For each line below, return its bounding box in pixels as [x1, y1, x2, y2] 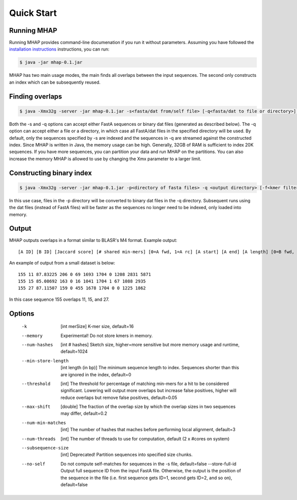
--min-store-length [21, 358, 69, 364]
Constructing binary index [9, 168, 92, 177]
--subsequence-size [21, 445, 69, 451]
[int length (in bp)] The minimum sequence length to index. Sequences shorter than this [60, 365, 240, 371]
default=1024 [60, 348, 88, 354]
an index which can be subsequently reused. [9, 79, 101, 85]
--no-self [21, 461, 46, 467]
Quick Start [9, 7, 57, 18]
